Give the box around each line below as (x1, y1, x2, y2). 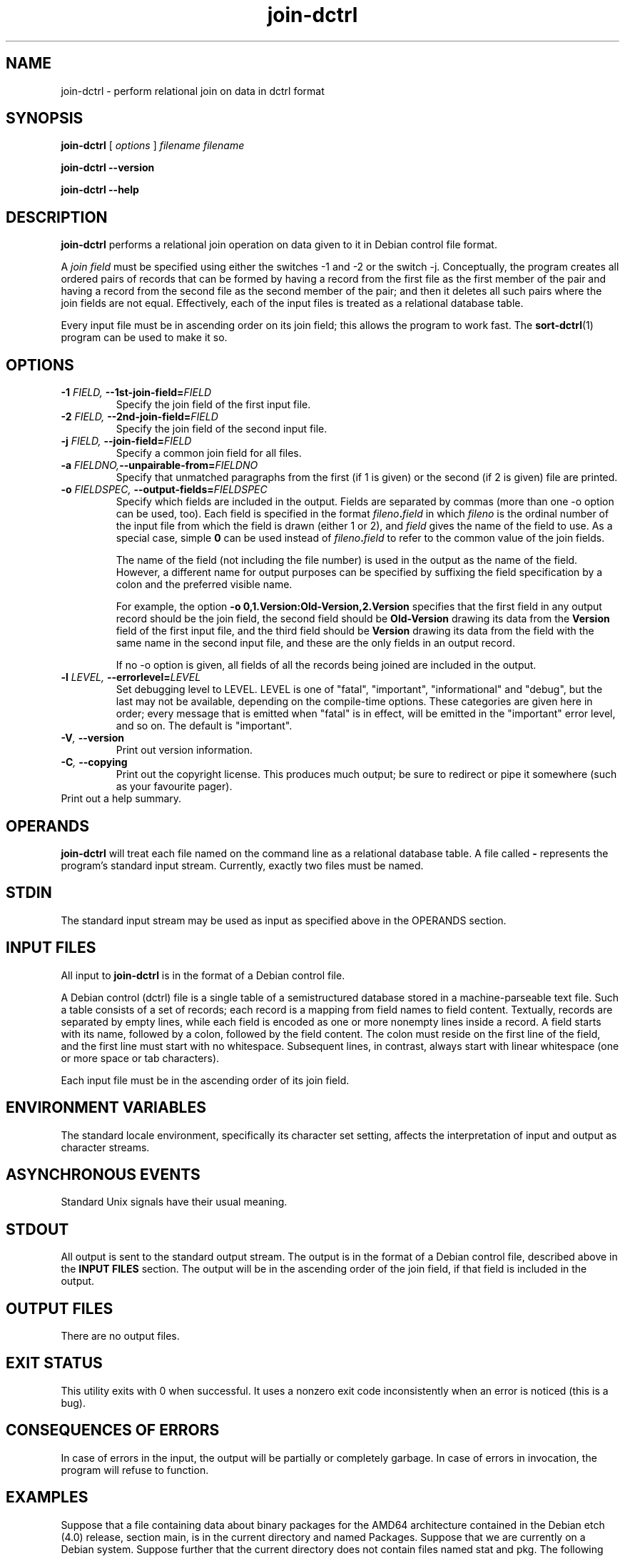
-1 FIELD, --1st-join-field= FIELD (61, 386, 212, 399)
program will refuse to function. (61, 1463, 209, 1476)
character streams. (61, 1141, 150, 1153)
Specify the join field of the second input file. (116, 423, 327, 435)
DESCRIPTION (6, 208, 108, 226)
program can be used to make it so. (61, 331, 228, 344)
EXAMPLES (6, 1488, 88, 1507)
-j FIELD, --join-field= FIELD (61, 435, 192, 448)
